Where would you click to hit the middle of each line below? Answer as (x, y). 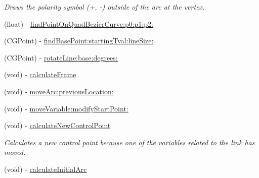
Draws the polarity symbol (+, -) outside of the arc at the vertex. (104, 7)
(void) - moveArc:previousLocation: (59, 91)
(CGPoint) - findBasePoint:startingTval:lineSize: (79, 41)
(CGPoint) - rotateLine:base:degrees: (61, 57)
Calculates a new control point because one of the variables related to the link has (129, 142)
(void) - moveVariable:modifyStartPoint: (66, 108)
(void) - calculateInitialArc (46, 169)
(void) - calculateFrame (40, 74)
